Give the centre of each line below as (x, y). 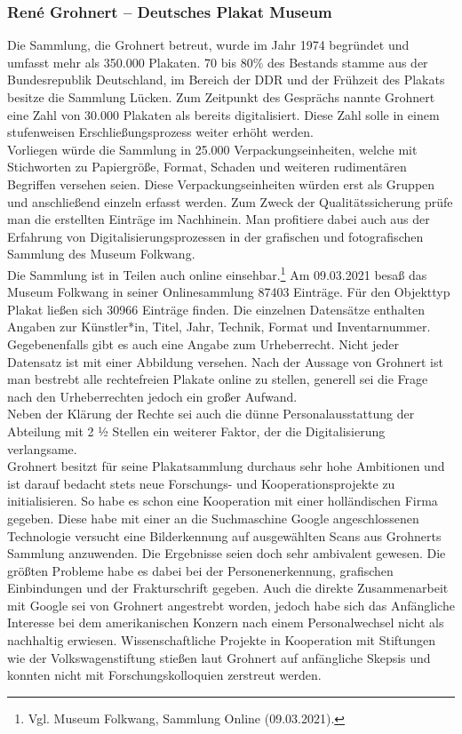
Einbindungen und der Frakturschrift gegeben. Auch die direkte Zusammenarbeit (228, 588)
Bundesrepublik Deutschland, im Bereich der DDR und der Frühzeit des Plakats (226, 80)
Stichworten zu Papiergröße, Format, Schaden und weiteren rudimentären (207, 167)
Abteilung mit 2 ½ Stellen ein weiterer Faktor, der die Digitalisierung (196, 431)
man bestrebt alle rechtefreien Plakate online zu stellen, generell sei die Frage (218, 379)
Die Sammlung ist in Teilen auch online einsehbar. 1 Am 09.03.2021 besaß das (217, 273)
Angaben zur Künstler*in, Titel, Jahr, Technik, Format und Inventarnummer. (219, 327)
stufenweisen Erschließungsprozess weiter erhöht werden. (160, 132)
